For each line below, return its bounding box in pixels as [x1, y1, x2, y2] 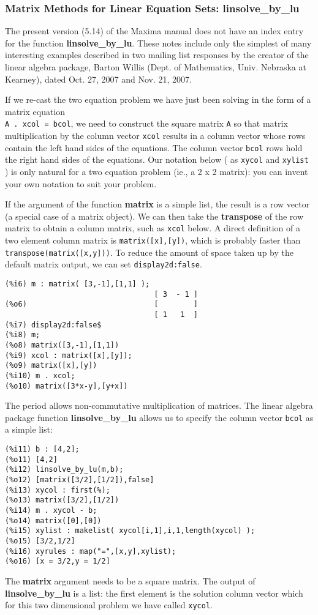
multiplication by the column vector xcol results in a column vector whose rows [5, 129, 306, 142]
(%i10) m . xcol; [5, 371, 75, 380]
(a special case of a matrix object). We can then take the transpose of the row [5, 209, 303, 222]
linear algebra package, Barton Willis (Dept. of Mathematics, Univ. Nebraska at [5, 61, 306, 73]
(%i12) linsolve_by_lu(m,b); [5, 465, 124, 474]
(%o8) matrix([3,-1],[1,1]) [5, 340, 119, 349]
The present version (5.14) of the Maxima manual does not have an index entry [5, 24, 304, 37]
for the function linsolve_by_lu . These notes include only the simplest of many [5, 36, 312, 49]
